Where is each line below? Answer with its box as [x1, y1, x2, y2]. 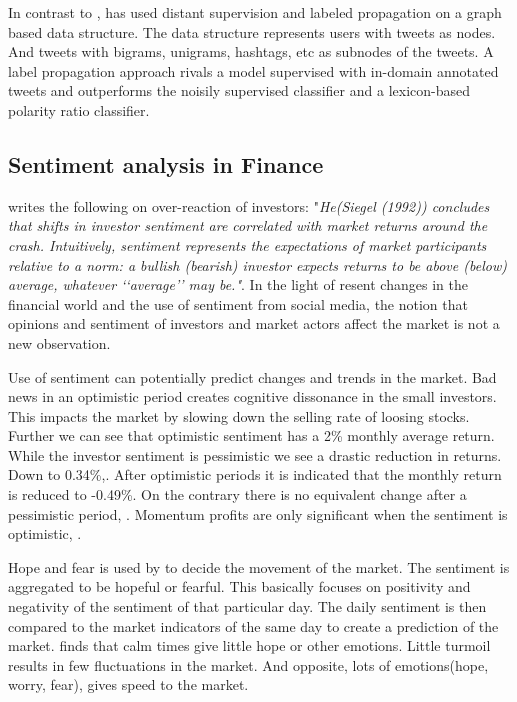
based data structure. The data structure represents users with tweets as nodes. [8, 21, 496, 42]
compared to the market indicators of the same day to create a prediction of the [8, 615, 499, 636]
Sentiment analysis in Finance [8, 148, 324, 179]
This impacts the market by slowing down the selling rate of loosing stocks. [8, 405, 470, 426]
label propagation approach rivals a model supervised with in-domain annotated [8, 60, 499, 81]
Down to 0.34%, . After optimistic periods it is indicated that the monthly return [8, 464, 502, 485]
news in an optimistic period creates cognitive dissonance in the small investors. [8, 386, 497, 407]
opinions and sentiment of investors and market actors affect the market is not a [8, 313, 500, 334]
